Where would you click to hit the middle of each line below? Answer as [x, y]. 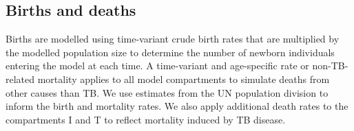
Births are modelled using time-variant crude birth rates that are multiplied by [173, 39]
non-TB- [330, 65]
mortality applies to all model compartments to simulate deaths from [184, 79]
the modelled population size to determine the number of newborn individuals [170, 52]
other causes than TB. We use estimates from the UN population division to [167, 92]
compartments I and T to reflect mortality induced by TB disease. [146, 119]
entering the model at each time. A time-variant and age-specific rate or [157, 65]
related [20, 79]
